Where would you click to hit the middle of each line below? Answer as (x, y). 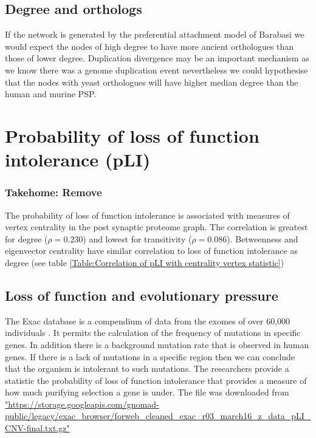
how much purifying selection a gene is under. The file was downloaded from (147, 392)
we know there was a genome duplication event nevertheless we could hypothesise (156, 70)
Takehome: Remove (53, 192)
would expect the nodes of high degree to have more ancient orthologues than (149, 46)
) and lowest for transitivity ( (137, 238)
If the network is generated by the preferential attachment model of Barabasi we (155, 34)
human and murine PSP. (51, 94)
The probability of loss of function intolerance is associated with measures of (147, 215)
